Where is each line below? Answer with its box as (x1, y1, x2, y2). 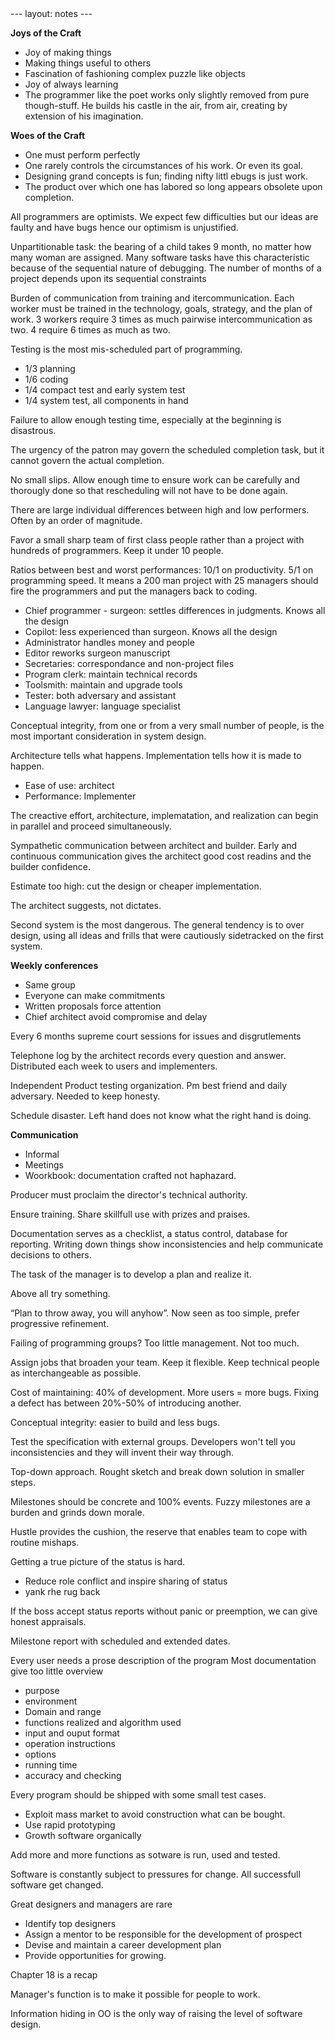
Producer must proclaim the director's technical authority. (10, 1189, 248, 1201)
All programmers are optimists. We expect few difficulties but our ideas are (10, 211, 319, 222)
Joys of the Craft (10, 27, 82, 39)
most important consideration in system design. (10, 730, 207, 742)
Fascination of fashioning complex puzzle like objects (24, 68, 246, 79)
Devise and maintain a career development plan (24, 1939, 222, 1951)
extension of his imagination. (24, 110, 144, 122)
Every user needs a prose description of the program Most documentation (10, 1655, 317, 1666)
